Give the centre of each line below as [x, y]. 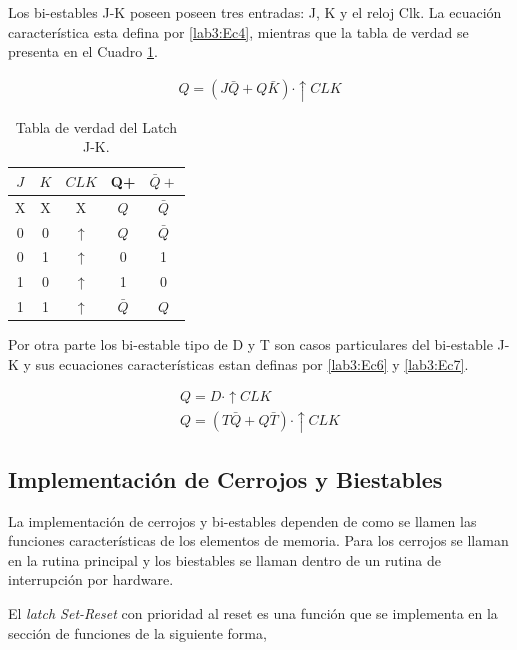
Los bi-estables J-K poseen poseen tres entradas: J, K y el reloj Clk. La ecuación [255, 12]
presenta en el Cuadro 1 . [83, 51]
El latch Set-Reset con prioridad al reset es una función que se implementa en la [253, 612]
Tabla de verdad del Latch [96, 126]
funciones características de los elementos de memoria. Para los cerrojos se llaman [258, 540]
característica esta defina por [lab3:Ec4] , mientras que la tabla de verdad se [238, 31]
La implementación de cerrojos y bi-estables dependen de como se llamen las [242, 520]
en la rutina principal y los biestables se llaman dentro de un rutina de [224, 559]
